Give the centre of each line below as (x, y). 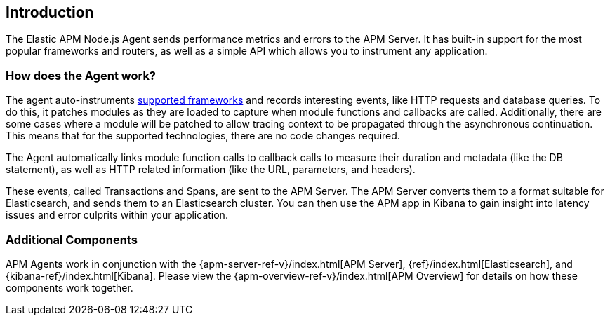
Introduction (50, 12)
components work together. (69, 287)
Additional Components (72, 239)
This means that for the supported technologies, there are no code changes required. (203, 136)
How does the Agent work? (81, 75)
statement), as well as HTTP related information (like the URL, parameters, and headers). (211, 170)
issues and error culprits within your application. (117, 215)
